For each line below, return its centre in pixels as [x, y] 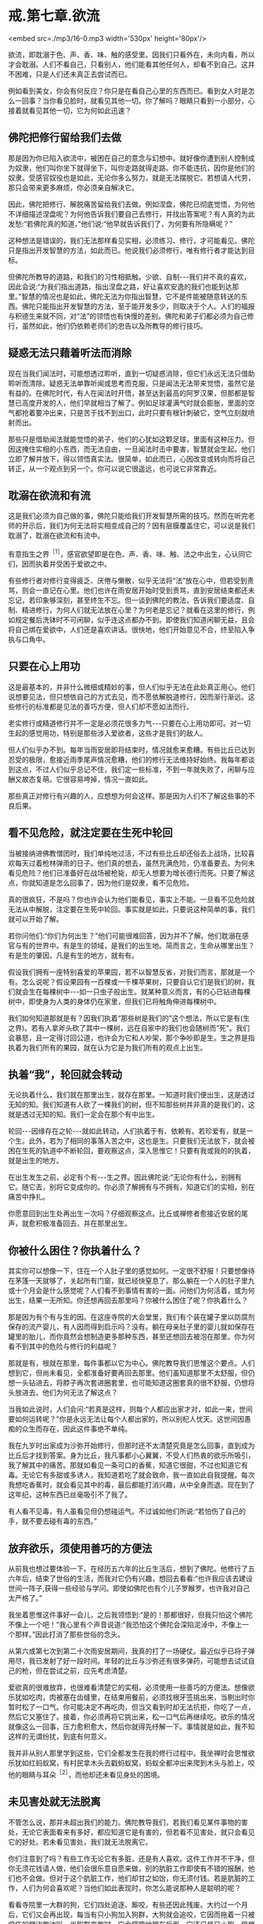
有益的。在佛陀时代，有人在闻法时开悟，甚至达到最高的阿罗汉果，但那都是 [128, 392]
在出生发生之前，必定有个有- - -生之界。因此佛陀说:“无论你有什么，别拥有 [125, 1177]
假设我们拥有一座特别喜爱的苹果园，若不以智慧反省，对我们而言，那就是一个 [131, 972]
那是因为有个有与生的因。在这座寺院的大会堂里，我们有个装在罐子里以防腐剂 [131, 1317]
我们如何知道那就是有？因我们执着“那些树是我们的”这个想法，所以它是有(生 [129, 1018]
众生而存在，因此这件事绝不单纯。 [76, 1429]
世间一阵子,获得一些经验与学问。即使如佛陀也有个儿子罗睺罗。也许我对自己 [129, 1588]
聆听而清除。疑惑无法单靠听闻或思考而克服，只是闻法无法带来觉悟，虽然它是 [131, 383]
